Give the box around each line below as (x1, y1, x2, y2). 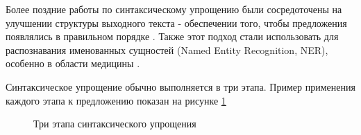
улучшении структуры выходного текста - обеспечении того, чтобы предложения (6, 15, 347, 30)
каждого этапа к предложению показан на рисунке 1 (6, 93, 226, 107)
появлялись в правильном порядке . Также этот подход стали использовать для (6, 29, 339, 44)
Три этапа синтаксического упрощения (33, 116, 196, 131)
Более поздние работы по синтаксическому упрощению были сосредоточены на (6, 2, 342, 16)
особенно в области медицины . (6, 56, 140, 71)
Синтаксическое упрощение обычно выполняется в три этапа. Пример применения (6, 79, 355, 93)
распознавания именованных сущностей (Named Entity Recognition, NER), (6, 42, 328, 57)
